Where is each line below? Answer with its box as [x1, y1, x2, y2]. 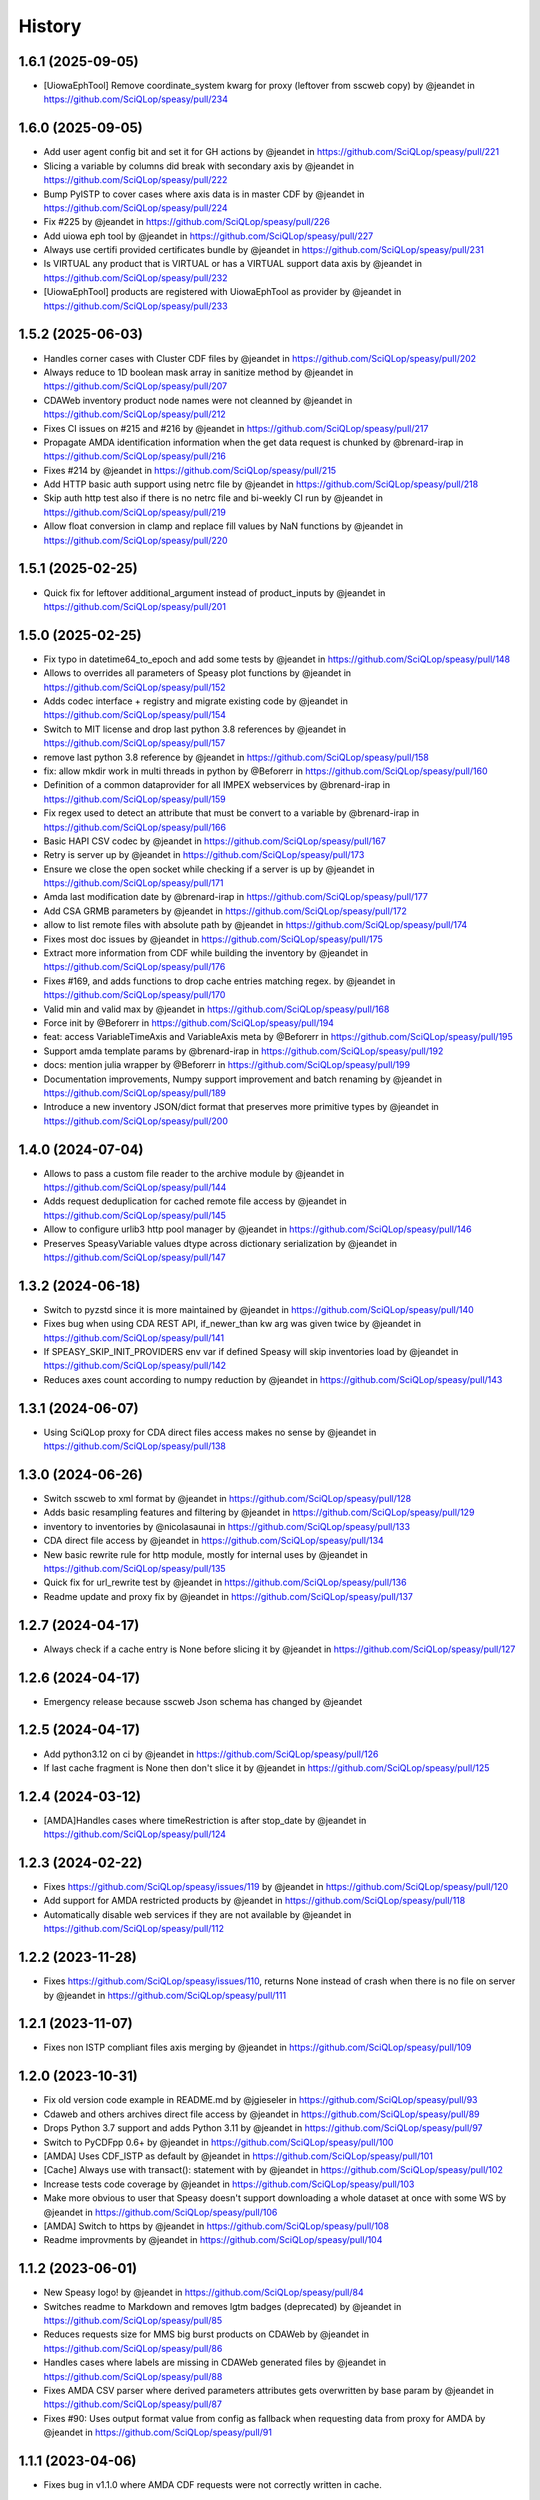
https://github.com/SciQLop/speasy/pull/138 [43, 1440, 227, 1452]
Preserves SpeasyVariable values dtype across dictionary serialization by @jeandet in [43, 1237, 398, 1249]
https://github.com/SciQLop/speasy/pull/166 [43, 821, 227, 833]
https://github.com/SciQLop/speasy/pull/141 [43, 1331, 225, 1344]
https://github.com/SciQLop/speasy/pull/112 [43, 1923, 225, 1935]
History [18, 15, 82, 37]
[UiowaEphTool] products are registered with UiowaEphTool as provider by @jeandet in [43, 286, 402, 298]
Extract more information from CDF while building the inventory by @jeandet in [43, 947, 369, 959]
